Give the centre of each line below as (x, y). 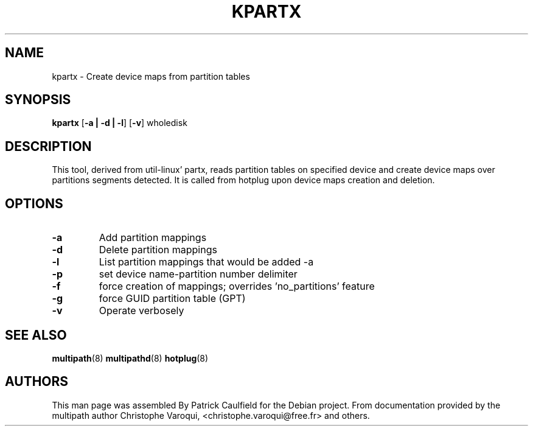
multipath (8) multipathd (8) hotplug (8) (130, 358)
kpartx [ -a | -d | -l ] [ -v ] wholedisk (120, 123)
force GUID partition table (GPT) (172, 299)
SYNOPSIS (38, 100)
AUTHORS (37, 382)
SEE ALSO (36, 335)
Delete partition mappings (158, 250)
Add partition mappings (153, 238)
